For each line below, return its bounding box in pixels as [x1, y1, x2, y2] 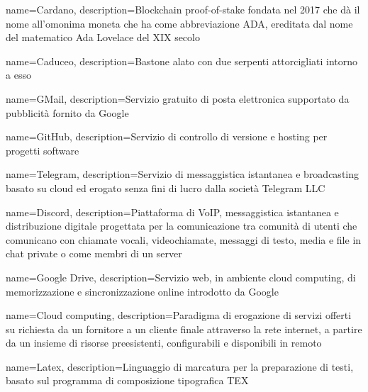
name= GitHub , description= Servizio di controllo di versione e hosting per [6, 129, 328, 144]
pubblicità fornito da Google [6, 105, 129, 120]
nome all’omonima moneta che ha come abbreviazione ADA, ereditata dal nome [6, 16, 353, 30]
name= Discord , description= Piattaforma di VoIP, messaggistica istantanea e [6, 204, 339, 219]
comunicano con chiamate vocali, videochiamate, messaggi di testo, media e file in [6, 232, 362, 247]
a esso [6, 67, 31, 82]
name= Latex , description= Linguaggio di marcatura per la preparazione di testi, [6, 359, 354, 374]
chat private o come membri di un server [6, 246, 182, 261]
